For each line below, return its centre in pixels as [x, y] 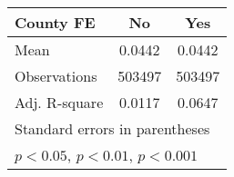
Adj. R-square [59, 102]
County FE [55, 22]
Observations [56, 76]
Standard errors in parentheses [112, 128]
